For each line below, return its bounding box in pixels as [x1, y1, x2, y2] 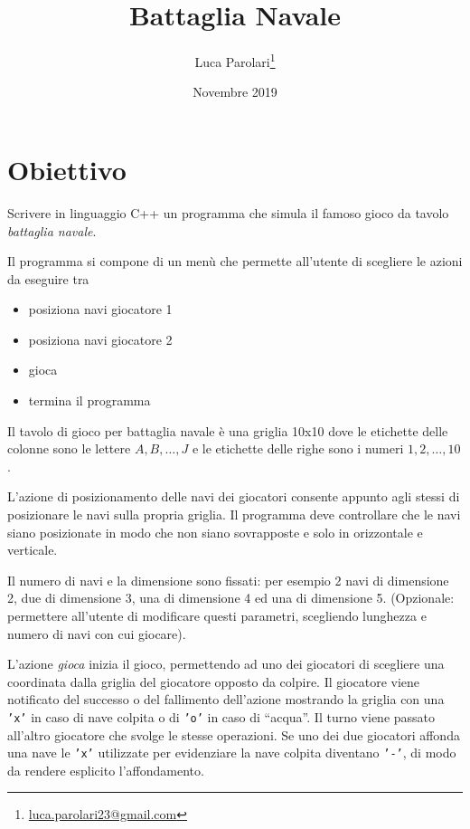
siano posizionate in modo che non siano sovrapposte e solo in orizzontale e [7, 522, 423, 541]
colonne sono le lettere [7, 439, 131, 458]
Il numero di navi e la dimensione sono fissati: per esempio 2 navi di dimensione [7, 570, 449, 589]
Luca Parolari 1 [194, 50, 276, 71]
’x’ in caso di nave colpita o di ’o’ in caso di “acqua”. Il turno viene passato [7, 707, 436, 726]
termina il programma [28, 391, 151, 410]
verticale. [7, 540, 58, 559]
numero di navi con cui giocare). [7, 624, 186, 643]
